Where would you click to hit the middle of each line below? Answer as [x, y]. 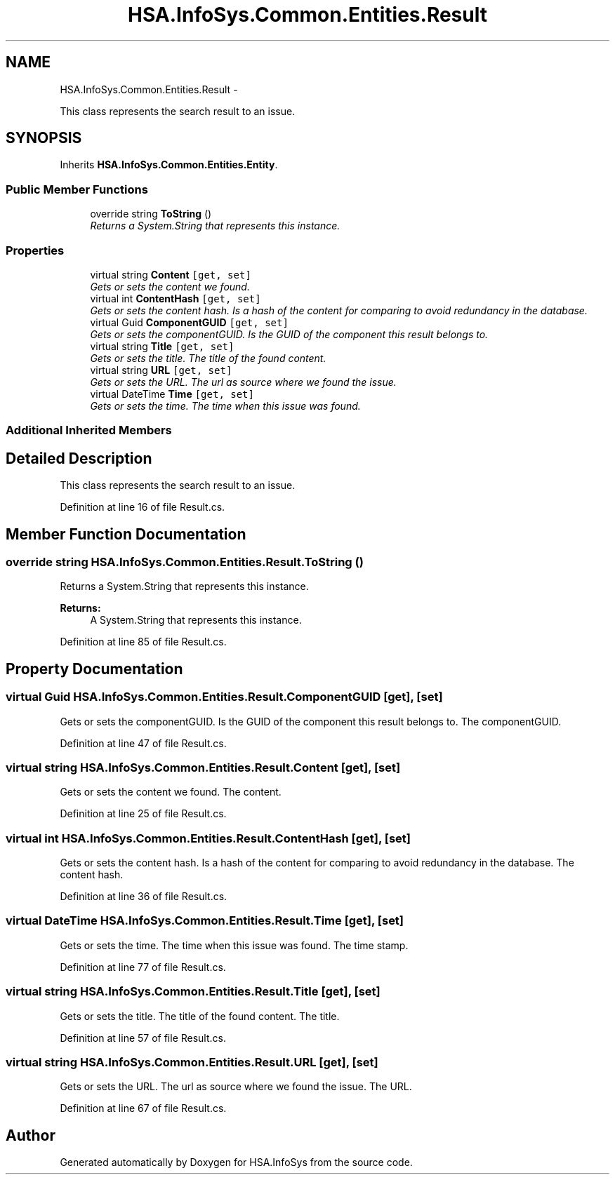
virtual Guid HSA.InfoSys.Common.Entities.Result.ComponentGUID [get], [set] [224, 697]
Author [31, 1135]
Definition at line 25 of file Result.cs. [143, 814]
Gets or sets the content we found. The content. [171, 792]
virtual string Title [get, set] [162, 346]
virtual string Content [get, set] [171, 274]
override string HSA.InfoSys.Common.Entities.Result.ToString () [185, 562]
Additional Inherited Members [89, 430]
